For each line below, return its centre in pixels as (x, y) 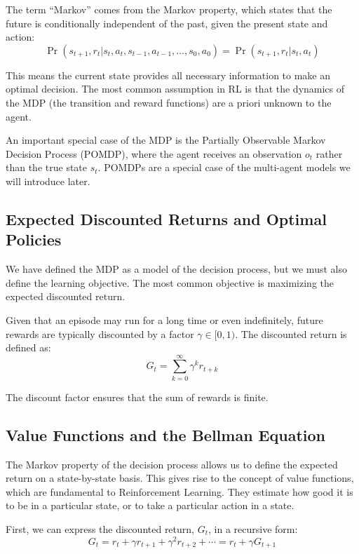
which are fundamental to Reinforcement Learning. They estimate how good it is (179, 491)
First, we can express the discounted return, (100, 528)
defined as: (28, 347)
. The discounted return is (291, 333)
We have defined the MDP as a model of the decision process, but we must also (176, 269)
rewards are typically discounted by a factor (100, 333)
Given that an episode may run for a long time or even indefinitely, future (164, 319)
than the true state (47, 167)
